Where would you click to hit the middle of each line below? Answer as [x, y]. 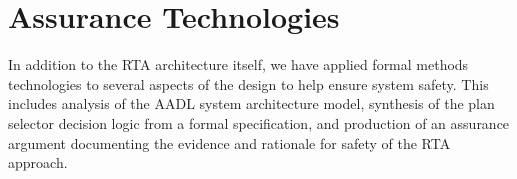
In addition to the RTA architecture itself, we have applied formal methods [238, 64]
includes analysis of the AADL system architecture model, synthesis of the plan [251, 103]
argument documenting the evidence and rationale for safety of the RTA [229, 142]
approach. [38, 162]
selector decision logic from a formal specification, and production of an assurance [259, 122]
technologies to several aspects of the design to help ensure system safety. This [248, 83]
